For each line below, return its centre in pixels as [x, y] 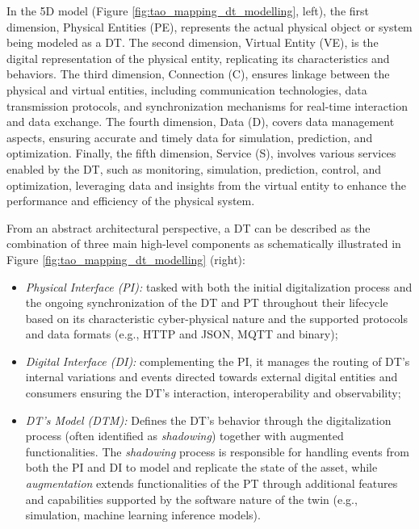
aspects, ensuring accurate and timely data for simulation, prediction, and [190, 137]
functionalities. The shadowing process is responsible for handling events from [217, 451]
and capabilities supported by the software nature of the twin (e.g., [191, 499]
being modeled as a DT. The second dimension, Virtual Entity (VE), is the [193, 42]
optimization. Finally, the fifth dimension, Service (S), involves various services [201, 153]
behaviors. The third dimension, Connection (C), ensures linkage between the [198, 74]
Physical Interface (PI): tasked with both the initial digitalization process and [219, 286]
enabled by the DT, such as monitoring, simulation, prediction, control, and [194, 168]
